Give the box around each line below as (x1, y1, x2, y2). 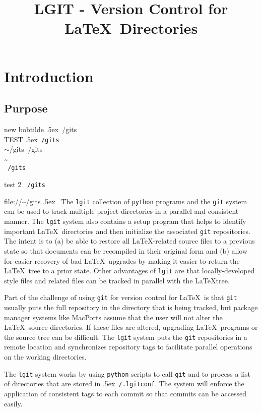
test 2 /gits (4, 179, 45, 190)
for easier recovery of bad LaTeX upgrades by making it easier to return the (4, 255, 240, 266)
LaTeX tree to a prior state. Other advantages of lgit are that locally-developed (4, 265, 255, 276)
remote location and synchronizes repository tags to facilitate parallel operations (4, 341, 252, 352)
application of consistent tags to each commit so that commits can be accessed (4, 388, 247, 398)
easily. (4, 398, 23, 408)
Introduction (4, 66, 94, 86)
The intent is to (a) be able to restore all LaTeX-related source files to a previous (4, 236, 255, 246)
